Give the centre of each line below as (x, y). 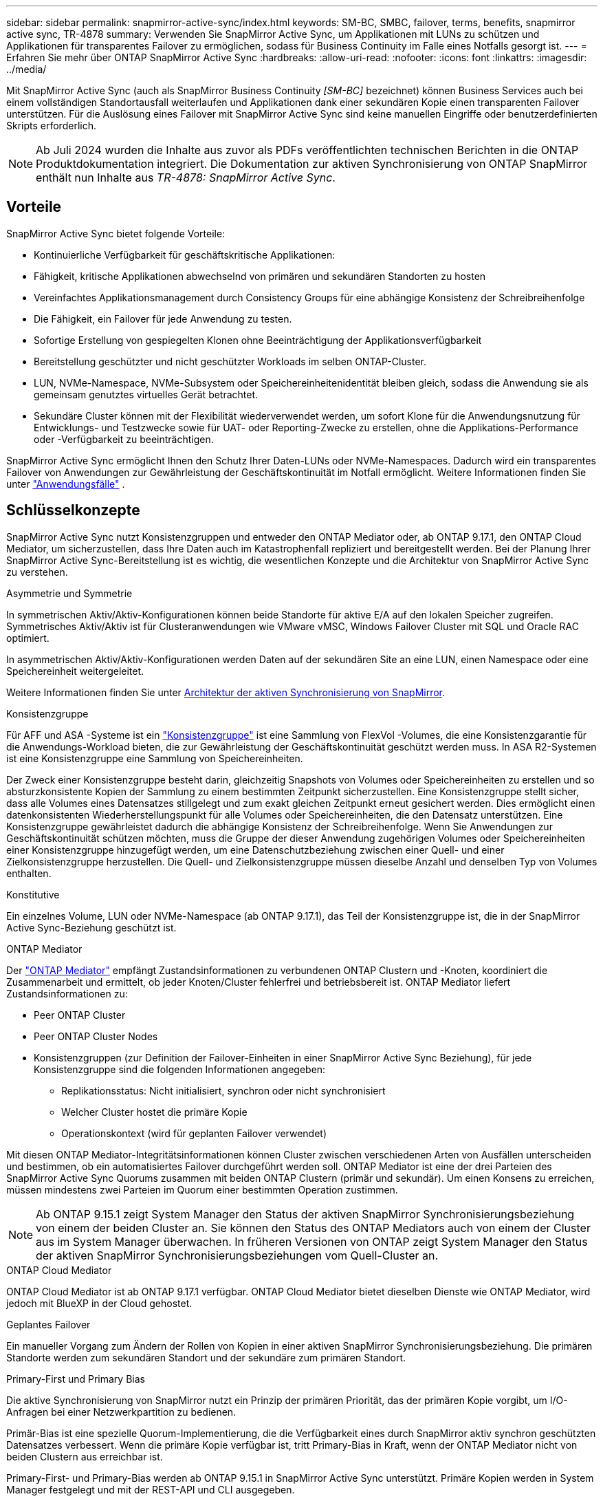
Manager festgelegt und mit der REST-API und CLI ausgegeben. (151, 1489)
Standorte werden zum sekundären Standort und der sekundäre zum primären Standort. (206, 1357)
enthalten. (29, 873)
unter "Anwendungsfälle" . (66, 484)
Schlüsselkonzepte (73, 510)
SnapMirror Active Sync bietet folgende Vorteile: (116, 233)
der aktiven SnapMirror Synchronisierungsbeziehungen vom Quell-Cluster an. (237, 1255)
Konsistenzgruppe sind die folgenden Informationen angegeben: (180, 1069)
